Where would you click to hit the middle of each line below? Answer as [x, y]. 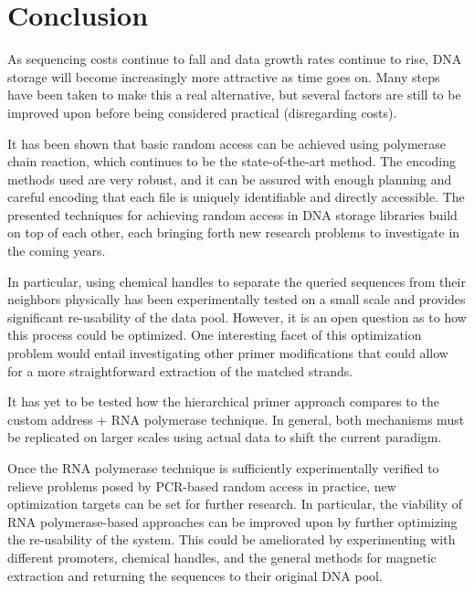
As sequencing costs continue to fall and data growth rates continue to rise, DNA [235, 59]
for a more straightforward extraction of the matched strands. [180, 370]
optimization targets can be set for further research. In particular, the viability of [235, 504]
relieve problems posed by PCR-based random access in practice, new [202, 485]
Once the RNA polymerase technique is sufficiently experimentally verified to [223, 468]
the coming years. [57, 251]
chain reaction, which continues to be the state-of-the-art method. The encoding [232, 161]
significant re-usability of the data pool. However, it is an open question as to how [237, 317]
